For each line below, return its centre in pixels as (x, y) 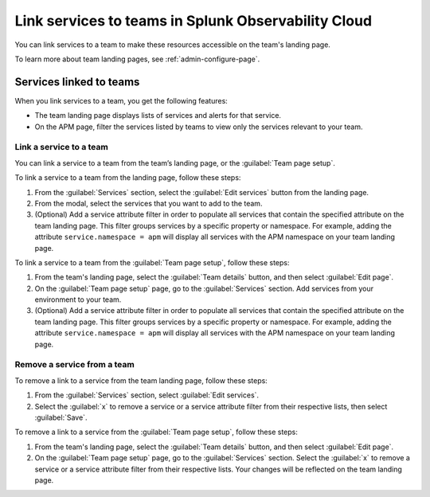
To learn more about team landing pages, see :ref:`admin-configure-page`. (137, 59)
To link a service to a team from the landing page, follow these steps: (128, 178)
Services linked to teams (77, 82)
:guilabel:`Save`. (61, 417)
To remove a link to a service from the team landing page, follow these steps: (141, 380)
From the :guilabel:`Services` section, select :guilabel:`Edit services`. (147, 395)
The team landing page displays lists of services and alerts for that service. (158, 115)
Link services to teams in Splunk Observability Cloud (193, 21)
